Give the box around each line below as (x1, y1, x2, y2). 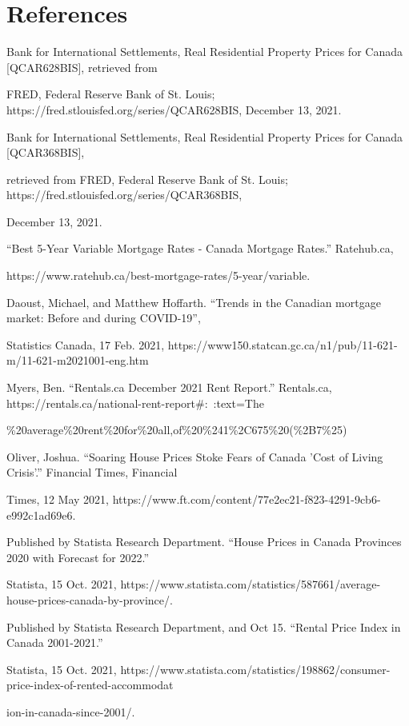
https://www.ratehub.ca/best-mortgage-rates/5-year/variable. (6, 267, 311, 284)
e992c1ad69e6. (6, 506, 76, 523)
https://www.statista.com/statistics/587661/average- (120, 576, 381, 592)
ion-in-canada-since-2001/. (6, 703, 135, 720)
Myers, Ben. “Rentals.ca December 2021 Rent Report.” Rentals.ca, (6, 379, 332, 396)
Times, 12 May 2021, (6, 491, 110, 507)
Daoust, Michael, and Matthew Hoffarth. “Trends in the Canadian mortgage (6, 293, 381, 310)
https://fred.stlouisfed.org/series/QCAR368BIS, (6, 186, 243, 203)
